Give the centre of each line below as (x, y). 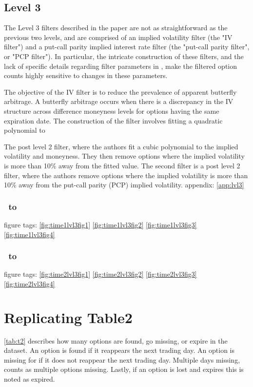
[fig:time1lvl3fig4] (29, 234)
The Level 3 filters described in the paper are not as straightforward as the (116, 28)
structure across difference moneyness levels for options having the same (112, 111)
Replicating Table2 (68, 317)
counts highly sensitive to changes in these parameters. (86, 75)
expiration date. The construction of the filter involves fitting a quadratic (113, 120)
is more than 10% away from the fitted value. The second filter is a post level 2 (122, 165)
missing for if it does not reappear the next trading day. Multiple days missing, (122, 359)
